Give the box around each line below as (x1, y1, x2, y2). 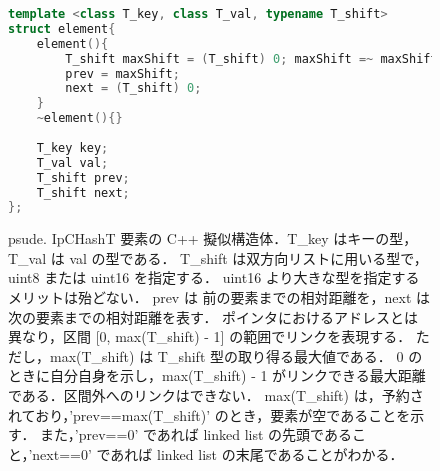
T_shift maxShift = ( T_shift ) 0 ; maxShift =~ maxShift (65, 51, 438, 66)
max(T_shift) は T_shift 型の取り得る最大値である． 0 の (49, 345, 423, 366)
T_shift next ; (36, 185, 130, 200)
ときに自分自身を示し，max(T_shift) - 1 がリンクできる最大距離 (8, 365, 426, 386)
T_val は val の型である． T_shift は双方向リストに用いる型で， (8, 247, 428, 268)
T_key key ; (36, 140, 109, 155)
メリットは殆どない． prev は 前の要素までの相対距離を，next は (8, 287, 431, 308)
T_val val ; (36, 155, 109, 170)
